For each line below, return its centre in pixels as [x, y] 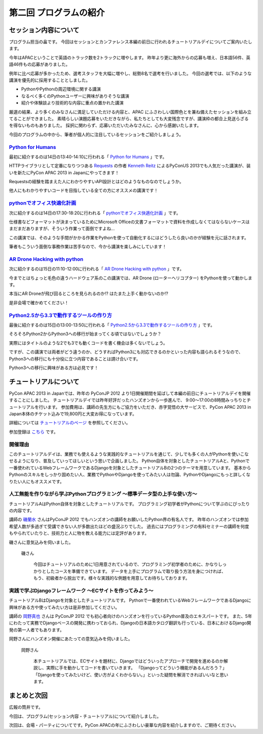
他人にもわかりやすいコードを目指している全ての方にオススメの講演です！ [84, 190]
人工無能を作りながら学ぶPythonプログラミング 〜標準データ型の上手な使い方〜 [103, 494]
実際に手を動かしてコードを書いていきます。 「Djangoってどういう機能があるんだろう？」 [136, 668]
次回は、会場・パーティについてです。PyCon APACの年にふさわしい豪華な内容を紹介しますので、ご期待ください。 [124, 725]
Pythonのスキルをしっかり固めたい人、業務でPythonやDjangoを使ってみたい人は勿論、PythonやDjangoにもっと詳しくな [130, 475]
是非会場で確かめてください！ [39, 302]
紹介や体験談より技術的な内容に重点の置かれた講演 [72, 103]
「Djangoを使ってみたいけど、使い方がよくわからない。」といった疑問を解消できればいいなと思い [131, 674]
